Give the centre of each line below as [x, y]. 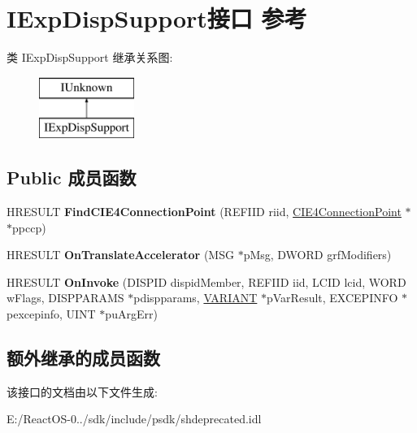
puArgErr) [131, 314]
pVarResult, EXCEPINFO [332, 298]
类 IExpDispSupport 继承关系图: [90, 57]
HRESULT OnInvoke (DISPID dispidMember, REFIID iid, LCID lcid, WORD [206, 281]
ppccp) [29, 227]
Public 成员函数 [72, 178]
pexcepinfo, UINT [51, 314]
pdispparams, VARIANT [195, 298]
